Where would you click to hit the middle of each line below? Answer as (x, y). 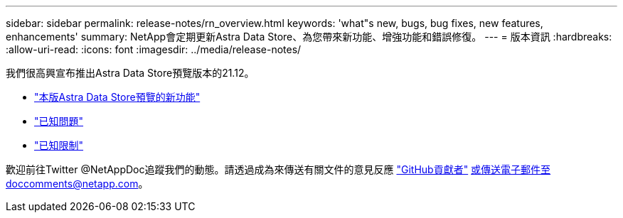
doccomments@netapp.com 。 (77, 184)
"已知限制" (59, 145)
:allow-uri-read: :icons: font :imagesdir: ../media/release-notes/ (154, 49)
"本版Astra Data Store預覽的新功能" (117, 97)
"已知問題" (59, 121)
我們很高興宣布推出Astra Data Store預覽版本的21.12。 (130, 73)
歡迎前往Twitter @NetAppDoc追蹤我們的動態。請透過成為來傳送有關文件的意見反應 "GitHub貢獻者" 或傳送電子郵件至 (278, 169)
